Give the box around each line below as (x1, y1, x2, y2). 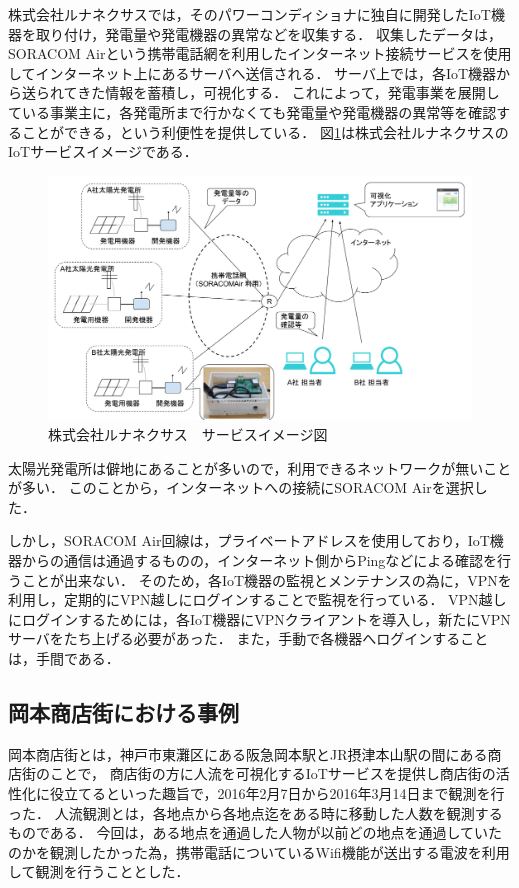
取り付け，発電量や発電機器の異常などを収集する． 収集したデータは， (35, 23, 502, 44)
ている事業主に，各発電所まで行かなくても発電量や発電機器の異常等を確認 (8, 101, 497, 122)
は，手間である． (8, 647, 120, 668)
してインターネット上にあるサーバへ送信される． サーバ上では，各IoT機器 (8, 62, 497, 83)
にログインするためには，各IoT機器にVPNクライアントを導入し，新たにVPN (8, 608, 511, 629)
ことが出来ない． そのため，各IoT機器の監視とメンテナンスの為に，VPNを (21, 569, 512, 590)
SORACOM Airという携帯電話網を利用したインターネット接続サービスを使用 (8, 43, 512, 64)
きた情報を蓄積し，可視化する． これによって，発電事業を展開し (77, 82, 500, 103)
